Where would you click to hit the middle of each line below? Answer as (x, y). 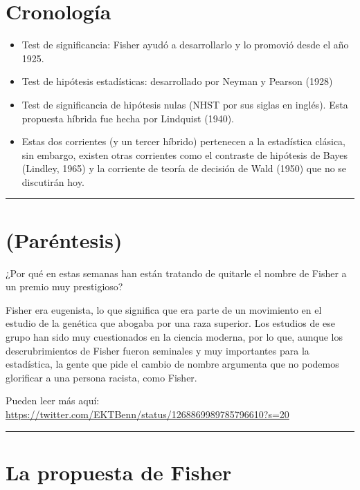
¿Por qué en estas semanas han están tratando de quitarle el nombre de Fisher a (176, 273)
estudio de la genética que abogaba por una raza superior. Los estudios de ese (171, 323)
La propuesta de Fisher (119, 472)
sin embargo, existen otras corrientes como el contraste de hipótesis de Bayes (185, 154)
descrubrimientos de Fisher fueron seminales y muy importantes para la (157, 350)
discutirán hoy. (53, 181)
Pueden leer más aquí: (53, 401)
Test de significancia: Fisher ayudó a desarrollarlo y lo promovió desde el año (185, 45)
